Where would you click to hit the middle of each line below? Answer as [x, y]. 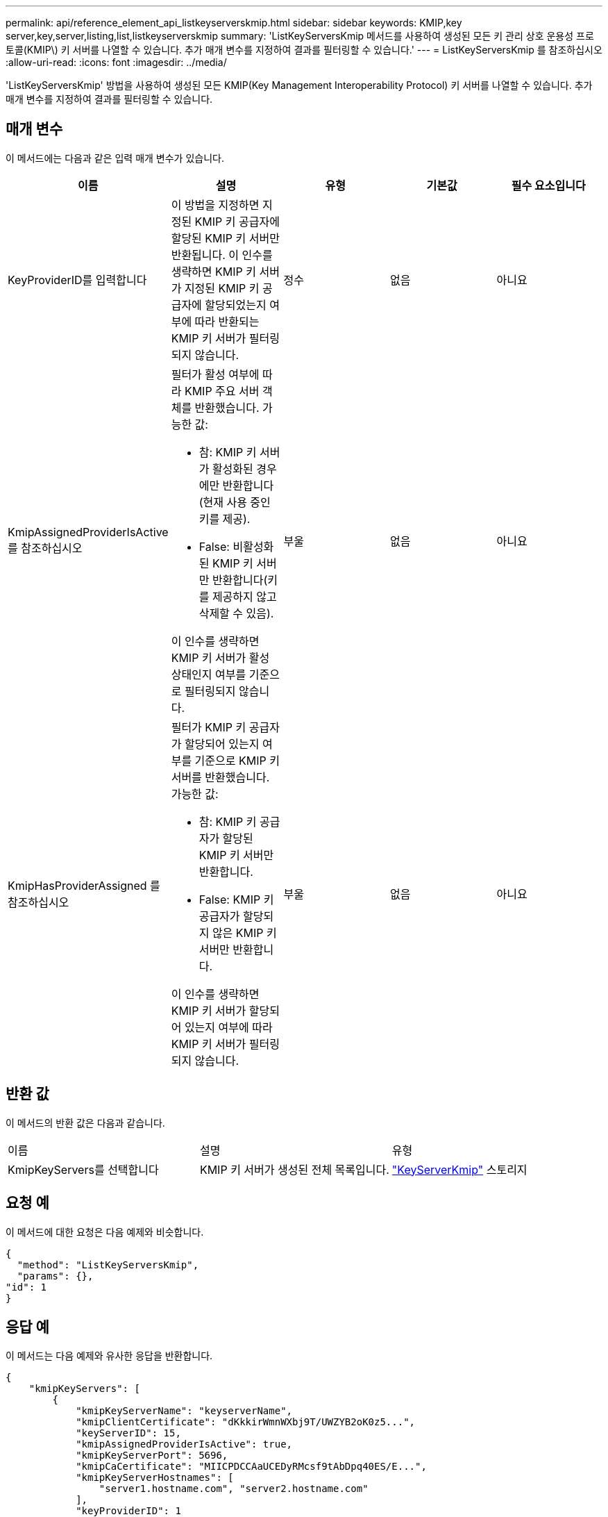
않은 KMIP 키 [244, 932]
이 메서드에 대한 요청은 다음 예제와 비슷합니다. [105, 1232]
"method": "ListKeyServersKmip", [108, 1265]
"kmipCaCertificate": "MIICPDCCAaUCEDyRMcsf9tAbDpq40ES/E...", [251, 1467]
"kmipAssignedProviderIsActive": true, [184, 1444]
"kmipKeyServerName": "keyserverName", [184, 1411]
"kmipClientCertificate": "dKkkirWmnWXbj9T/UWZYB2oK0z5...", [246, 1422]
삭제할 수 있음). [236, 613]
